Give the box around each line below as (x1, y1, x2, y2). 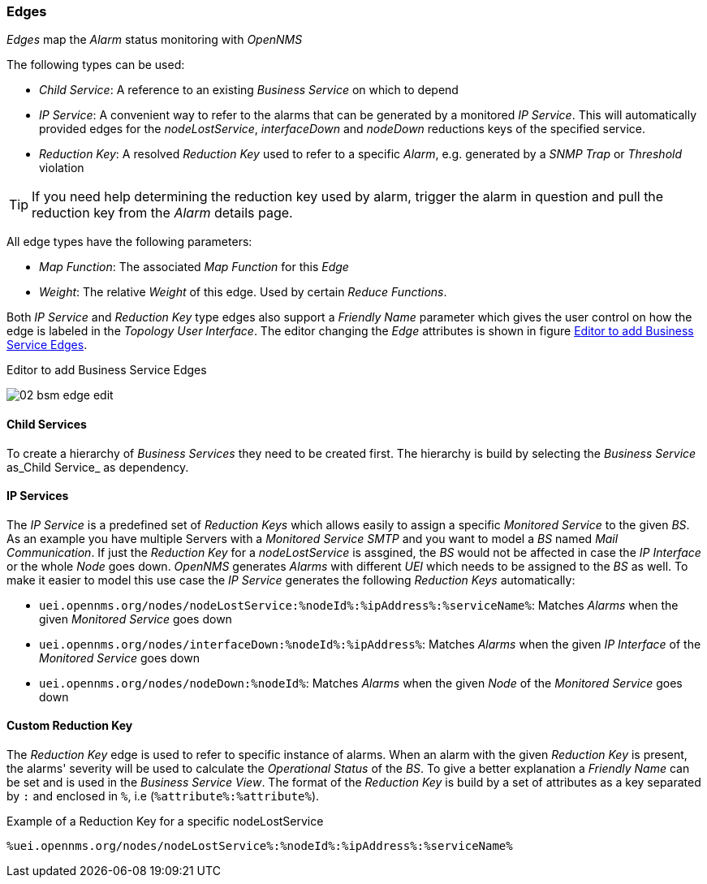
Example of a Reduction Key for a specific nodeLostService (6, 814, 324, 829)
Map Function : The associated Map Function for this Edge (39, 260, 349, 274)
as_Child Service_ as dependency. (6, 459, 189, 474)
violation (39, 161, 84, 175)
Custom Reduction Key (6, 718, 133, 733)
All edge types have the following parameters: (6, 235, 252, 249)
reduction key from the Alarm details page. (32, 205, 293, 222)
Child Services (6, 416, 87, 431)
